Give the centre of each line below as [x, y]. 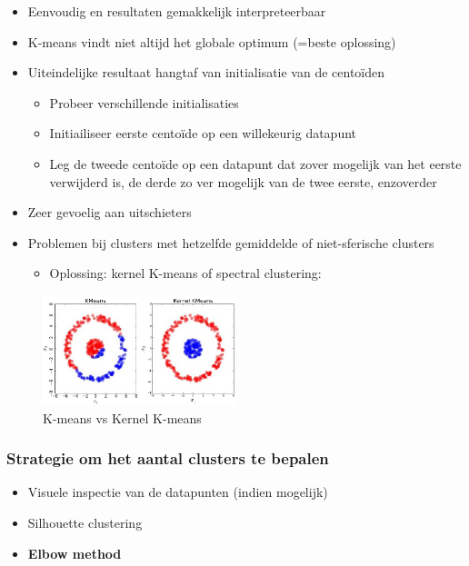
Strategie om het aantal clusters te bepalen [168, 458]
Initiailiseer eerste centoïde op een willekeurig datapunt [203, 133]
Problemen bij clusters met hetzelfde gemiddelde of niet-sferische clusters [231, 242]
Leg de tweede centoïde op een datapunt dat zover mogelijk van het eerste [255, 163]
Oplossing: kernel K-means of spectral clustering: [185, 273]
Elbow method [75, 553]
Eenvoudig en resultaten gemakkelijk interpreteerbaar [177, 11]
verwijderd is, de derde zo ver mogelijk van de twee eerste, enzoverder [243, 181]
